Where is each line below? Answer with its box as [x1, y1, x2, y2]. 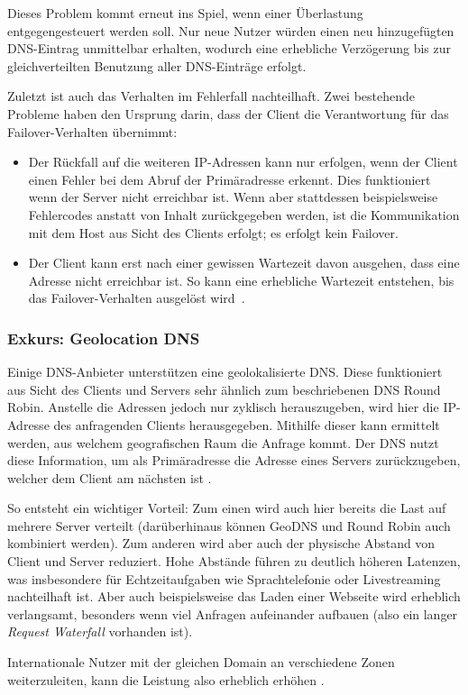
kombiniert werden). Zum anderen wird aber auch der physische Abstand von [7, 534, 436, 553]
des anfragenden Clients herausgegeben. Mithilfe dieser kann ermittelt [53, 415, 440, 434]
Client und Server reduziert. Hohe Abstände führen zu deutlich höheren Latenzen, [7, 552, 461, 571]
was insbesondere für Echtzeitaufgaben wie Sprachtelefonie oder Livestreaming [7, 569, 441, 588]
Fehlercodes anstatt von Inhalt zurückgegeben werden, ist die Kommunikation [28, 205, 460, 224]
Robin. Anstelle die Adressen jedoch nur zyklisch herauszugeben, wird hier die [7, 398, 439, 416]
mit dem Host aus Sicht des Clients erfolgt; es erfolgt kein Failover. [28, 223, 399, 242]
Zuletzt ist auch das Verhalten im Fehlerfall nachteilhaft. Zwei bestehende [7, 87, 416, 105]
